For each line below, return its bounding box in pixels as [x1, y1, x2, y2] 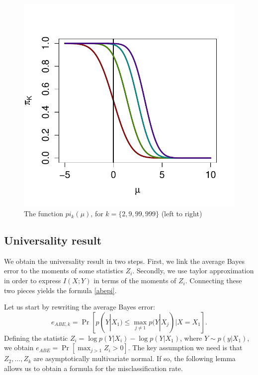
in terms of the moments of [93, 275, 176, 286]
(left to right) [161, 208, 202, 219]
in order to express [4, 275, 61, 286]
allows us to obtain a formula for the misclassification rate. [4, 363, 183, 374]
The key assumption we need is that [132, 342, 243, 353]
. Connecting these [185, 275, 242, 286]
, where [179, 332, 202, 343]
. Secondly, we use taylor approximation [132, 265, 254, 276]
